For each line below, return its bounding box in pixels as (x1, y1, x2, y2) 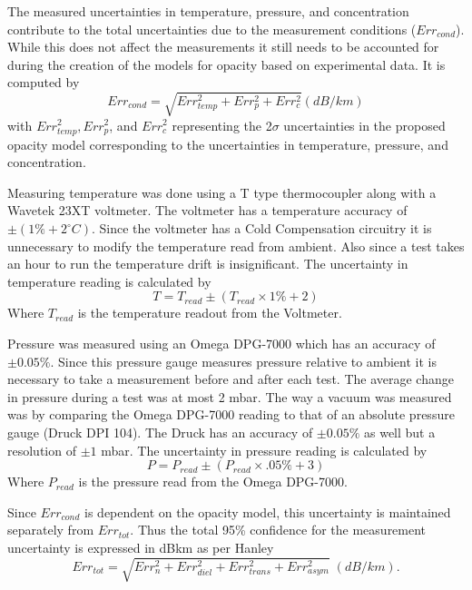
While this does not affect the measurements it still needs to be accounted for (7, 37, 439, 56)
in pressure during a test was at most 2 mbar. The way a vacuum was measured (7, 387, 452, 406)
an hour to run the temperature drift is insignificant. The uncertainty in (7, 254, 408, 273)
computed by (7, 73, 80, 92)
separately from (7, 520, 94, 539)
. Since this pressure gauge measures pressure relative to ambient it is (50, 351, 437, 370)
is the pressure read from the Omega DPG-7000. (78, 472, 348, 491)
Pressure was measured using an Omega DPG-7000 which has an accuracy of (7, 334, 436, 353)
